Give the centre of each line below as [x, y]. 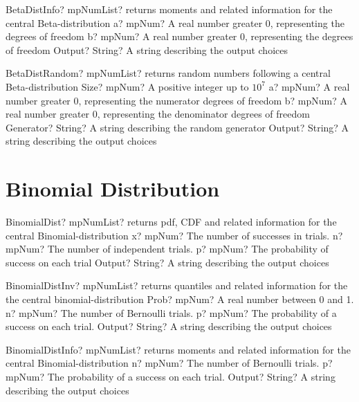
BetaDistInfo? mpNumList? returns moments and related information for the [169, 9]
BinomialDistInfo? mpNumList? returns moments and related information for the [178, 349]
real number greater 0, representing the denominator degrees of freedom [158, 114]
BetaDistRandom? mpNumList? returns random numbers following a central [168, 73]
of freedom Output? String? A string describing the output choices [147, 49]
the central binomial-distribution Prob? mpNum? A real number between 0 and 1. [180, 299]
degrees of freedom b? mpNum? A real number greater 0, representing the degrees [179, 36]
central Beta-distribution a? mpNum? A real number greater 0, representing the [175, 22]
